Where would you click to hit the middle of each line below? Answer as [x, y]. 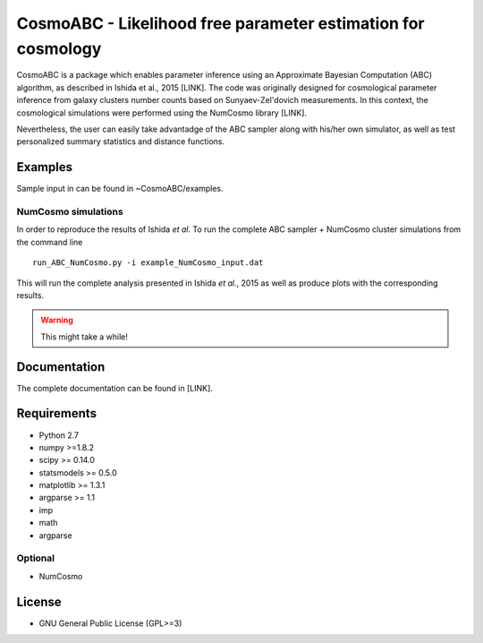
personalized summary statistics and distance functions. [121, 141]
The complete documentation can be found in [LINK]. [115, 388]
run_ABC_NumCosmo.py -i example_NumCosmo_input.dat [148, 263]
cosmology [59, 48]
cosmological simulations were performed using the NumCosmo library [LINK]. [162, 113]
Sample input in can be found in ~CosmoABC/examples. [120, 189]
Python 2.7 [59, 435]
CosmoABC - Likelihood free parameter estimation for [220, 23]
